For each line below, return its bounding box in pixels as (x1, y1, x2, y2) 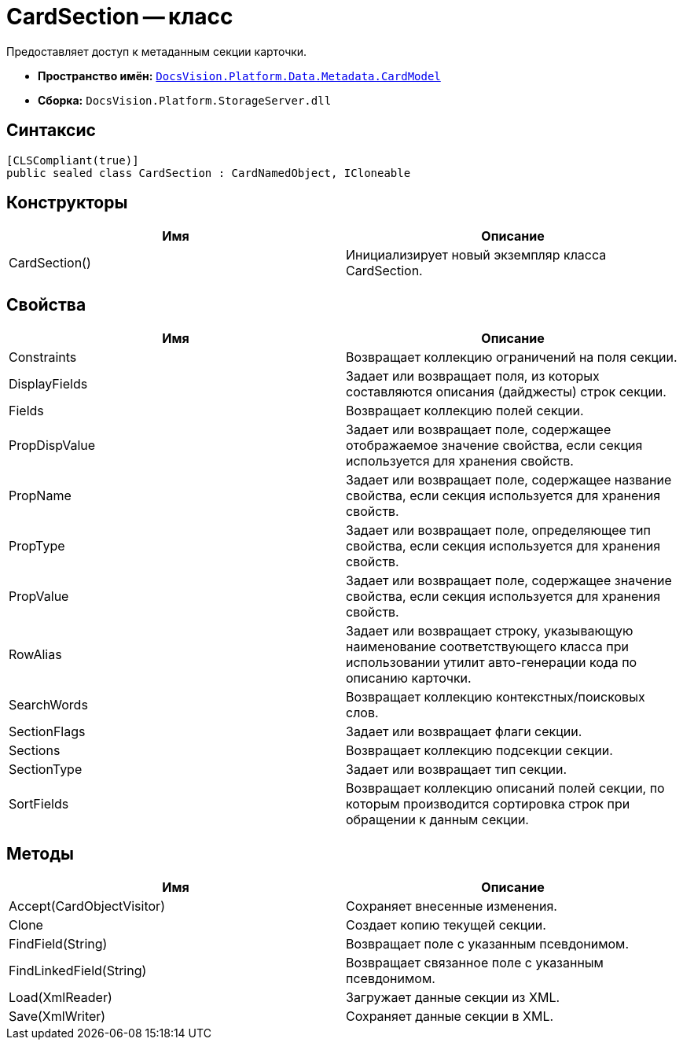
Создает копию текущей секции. (346, 917, 546, 934)
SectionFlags (9, 724, 86, 740)
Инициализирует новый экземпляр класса (346, 247, 607, 263)
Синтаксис (6, 120, 96, 141)
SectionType (9, 761, 83, 778)
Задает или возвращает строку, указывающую (346, 623, 633, 639)
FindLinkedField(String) (9, 963, 147, 979)
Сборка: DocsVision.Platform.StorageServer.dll (38, 93, 332, 107)
